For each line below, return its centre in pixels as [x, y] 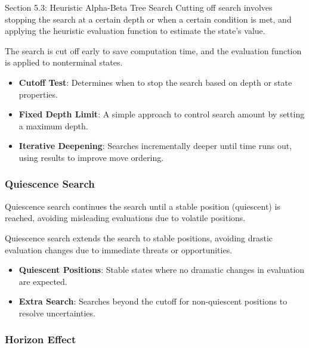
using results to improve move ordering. [91, 157]
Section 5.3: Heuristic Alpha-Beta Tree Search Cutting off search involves [139, 7]
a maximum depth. [53, 125]
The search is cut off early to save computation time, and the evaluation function [153, 50]
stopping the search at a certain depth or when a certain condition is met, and [148, 19]
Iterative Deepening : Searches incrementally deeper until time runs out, [155, 146]
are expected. [43, 281]
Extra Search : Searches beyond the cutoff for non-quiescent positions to [153, 301]
